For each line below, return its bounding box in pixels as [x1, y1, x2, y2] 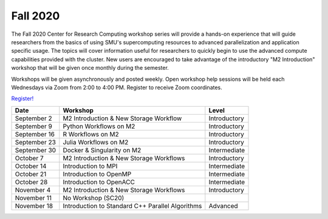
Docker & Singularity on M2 [63, 146, 142, 154]
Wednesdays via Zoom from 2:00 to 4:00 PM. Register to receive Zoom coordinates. [11, 84, 223, 91]
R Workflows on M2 [63, 130, 119, 138]
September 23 [15, 138, 56, 146]
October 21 [15, 170, 47, 178]
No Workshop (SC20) [63, 194, 125, 202]
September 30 [15, 146, 56, 154]
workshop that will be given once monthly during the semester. [11, 64, 169, 72]
